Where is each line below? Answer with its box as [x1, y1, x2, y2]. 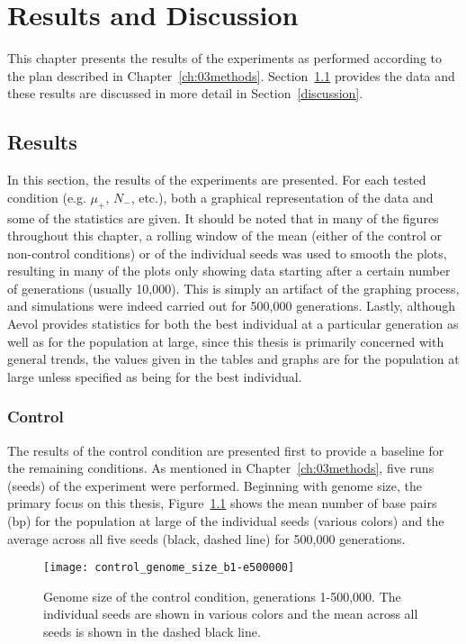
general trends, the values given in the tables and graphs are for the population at [7, 349, 460, 368]
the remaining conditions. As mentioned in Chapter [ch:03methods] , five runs [7, 458, 435, 477]
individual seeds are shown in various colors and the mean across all [43, 604, 418, 623]
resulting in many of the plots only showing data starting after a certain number [7, 261, 451, 280]
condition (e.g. [7, 187, 86, 206]
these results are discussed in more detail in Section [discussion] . [7, 84, 363, 103]
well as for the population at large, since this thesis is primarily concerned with [7, 331, 444, 350]
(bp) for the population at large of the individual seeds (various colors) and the [7, 512, 444, 531]
